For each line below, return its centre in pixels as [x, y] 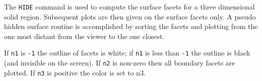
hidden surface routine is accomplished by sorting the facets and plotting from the [131, 26]
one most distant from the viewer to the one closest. [84, 36]
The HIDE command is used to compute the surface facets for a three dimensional [129, 6]
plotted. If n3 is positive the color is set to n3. [75, 72]
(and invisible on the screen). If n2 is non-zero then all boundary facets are [120, 63]
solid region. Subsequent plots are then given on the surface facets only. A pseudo [130, 16]
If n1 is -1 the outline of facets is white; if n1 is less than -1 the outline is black [127, 53]
